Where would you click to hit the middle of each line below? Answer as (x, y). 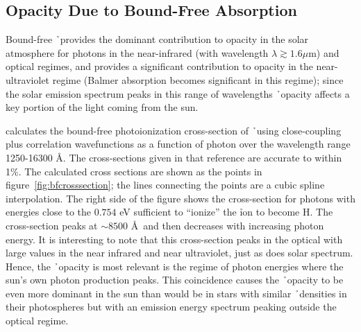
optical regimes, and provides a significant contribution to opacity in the (159, 66)
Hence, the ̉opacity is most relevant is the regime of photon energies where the (175, 266)
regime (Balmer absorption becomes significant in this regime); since (198, 79)
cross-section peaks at (52, 225)
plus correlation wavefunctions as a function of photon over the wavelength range (178, 144)
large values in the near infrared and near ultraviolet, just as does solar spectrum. (179, 253)
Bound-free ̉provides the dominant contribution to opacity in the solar (157, 39)
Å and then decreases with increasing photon (227, 225)
